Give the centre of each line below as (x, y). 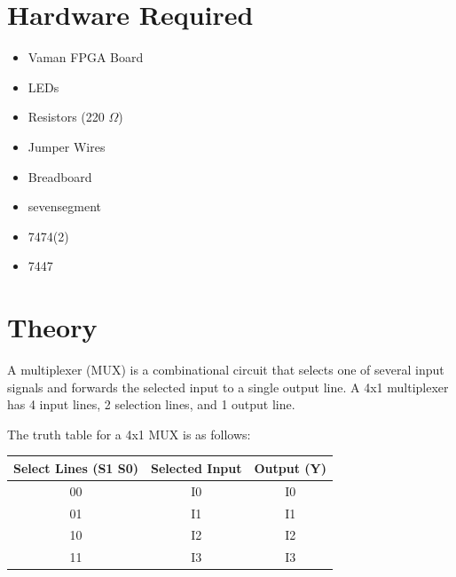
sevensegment (64, 206)
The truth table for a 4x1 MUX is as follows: (129, 434)
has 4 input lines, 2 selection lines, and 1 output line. (151, 404)
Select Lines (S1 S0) (76, 467)
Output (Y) (290, 467)
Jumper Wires (67, 146)
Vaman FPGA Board (86, 57)
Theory (52, 327)
